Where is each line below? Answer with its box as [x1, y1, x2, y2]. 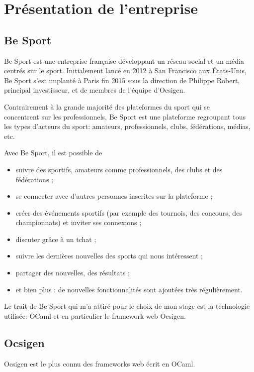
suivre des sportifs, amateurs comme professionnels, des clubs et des [15, 164, 223, 174]
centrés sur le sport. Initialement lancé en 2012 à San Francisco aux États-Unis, [4, 65, 247, 76]
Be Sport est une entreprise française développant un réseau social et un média [4, 55, 244, 66]
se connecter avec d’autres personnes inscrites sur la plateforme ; [15, 191, 213, 201]
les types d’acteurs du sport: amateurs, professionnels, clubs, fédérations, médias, [4, 121, 251, 131]
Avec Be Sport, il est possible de [4, 147, 102, 158]
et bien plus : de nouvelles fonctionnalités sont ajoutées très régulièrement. [15, 284, 243, 294]
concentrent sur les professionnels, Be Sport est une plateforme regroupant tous [4, 111, 246, 122]
